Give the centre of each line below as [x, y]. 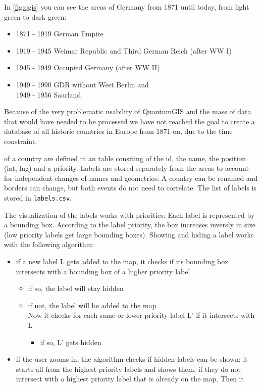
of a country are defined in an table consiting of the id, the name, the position [125, 158]
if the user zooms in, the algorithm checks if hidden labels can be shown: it [132, 359]
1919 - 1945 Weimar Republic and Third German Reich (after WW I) [124, 50]
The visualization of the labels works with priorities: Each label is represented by [129, 214]
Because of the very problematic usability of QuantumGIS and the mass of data [128, 111]
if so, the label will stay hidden [76, 288]
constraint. [21, 141]
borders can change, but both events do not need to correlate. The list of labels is [130, 188]
